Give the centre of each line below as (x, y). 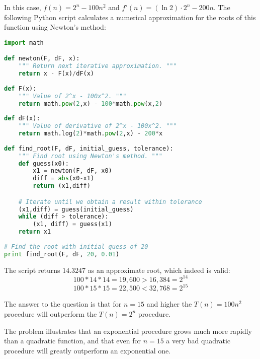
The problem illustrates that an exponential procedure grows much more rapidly (128, 331)
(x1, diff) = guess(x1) (72, 224)
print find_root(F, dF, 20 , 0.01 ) (62, 254)
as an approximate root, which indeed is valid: (159, 270)
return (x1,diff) (62, 186)
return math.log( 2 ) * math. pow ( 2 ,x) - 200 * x (91, 134)
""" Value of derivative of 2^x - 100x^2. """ (98, 126)
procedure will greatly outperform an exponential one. (88, 350)
